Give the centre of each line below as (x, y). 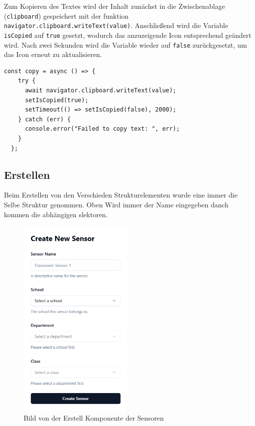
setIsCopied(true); (57, 100)
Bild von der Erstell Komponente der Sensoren (94, 418)
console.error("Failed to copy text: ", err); (102, 129)
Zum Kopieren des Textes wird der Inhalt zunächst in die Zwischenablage (114, 6)
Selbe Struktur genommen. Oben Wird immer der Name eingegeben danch (116, 204)
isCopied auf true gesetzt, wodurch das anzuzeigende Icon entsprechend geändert (128, 35)
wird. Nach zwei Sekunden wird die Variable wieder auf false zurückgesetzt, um (126, 44)
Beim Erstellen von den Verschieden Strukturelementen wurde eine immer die (121, 195)
